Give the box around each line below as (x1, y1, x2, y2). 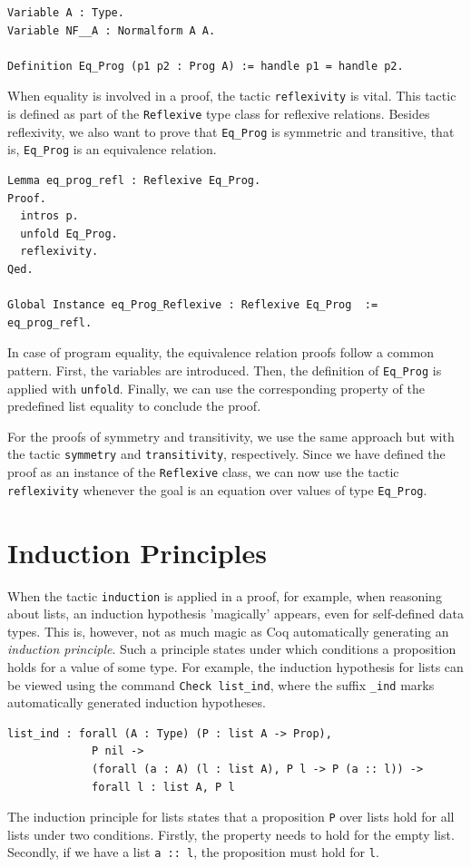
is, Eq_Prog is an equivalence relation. (7, 140, 217, 159)
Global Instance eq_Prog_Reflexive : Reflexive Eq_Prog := (7, 298, 378, 312)
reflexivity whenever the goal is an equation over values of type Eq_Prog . (7, 480, 427, 499)
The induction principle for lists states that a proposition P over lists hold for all (7, 807, 455, 826)
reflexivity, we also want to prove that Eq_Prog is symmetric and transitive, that (7, 122, 455, 141)
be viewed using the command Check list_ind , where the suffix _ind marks (7, 675, 435, 694)
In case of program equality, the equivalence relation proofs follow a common (7, 343, 435, 362)
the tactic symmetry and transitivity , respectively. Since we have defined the (7, 444, 446, 463)
